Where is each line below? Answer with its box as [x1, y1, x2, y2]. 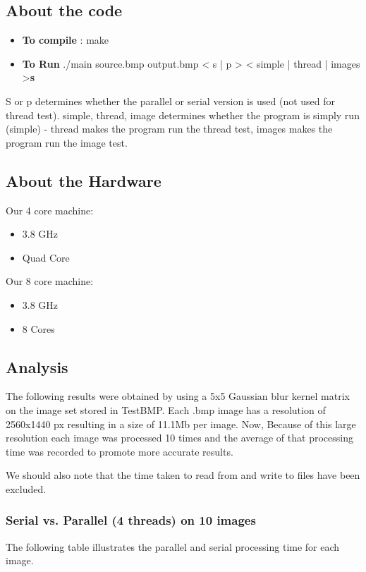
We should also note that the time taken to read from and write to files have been [6, 468, 360, 482]
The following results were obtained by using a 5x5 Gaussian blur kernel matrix [6, 389, 350, 403]
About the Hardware [6, 169, 161, 191]
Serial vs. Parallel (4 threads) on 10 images [6, 511, 256, 529]
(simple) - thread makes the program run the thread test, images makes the [6, 121, 333, 136]
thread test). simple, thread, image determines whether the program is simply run [6, 107, 360, 122]
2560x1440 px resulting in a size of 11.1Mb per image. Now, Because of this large [6, 416, 356, 431]
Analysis [6, 355, 68, 377]
